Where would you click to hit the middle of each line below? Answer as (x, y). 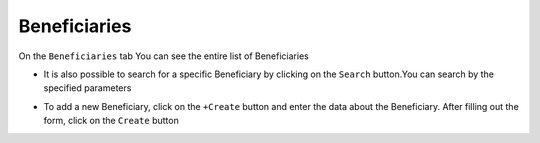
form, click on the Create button (111, 121)
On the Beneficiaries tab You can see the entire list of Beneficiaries (163, 56)
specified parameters (87, 88)
